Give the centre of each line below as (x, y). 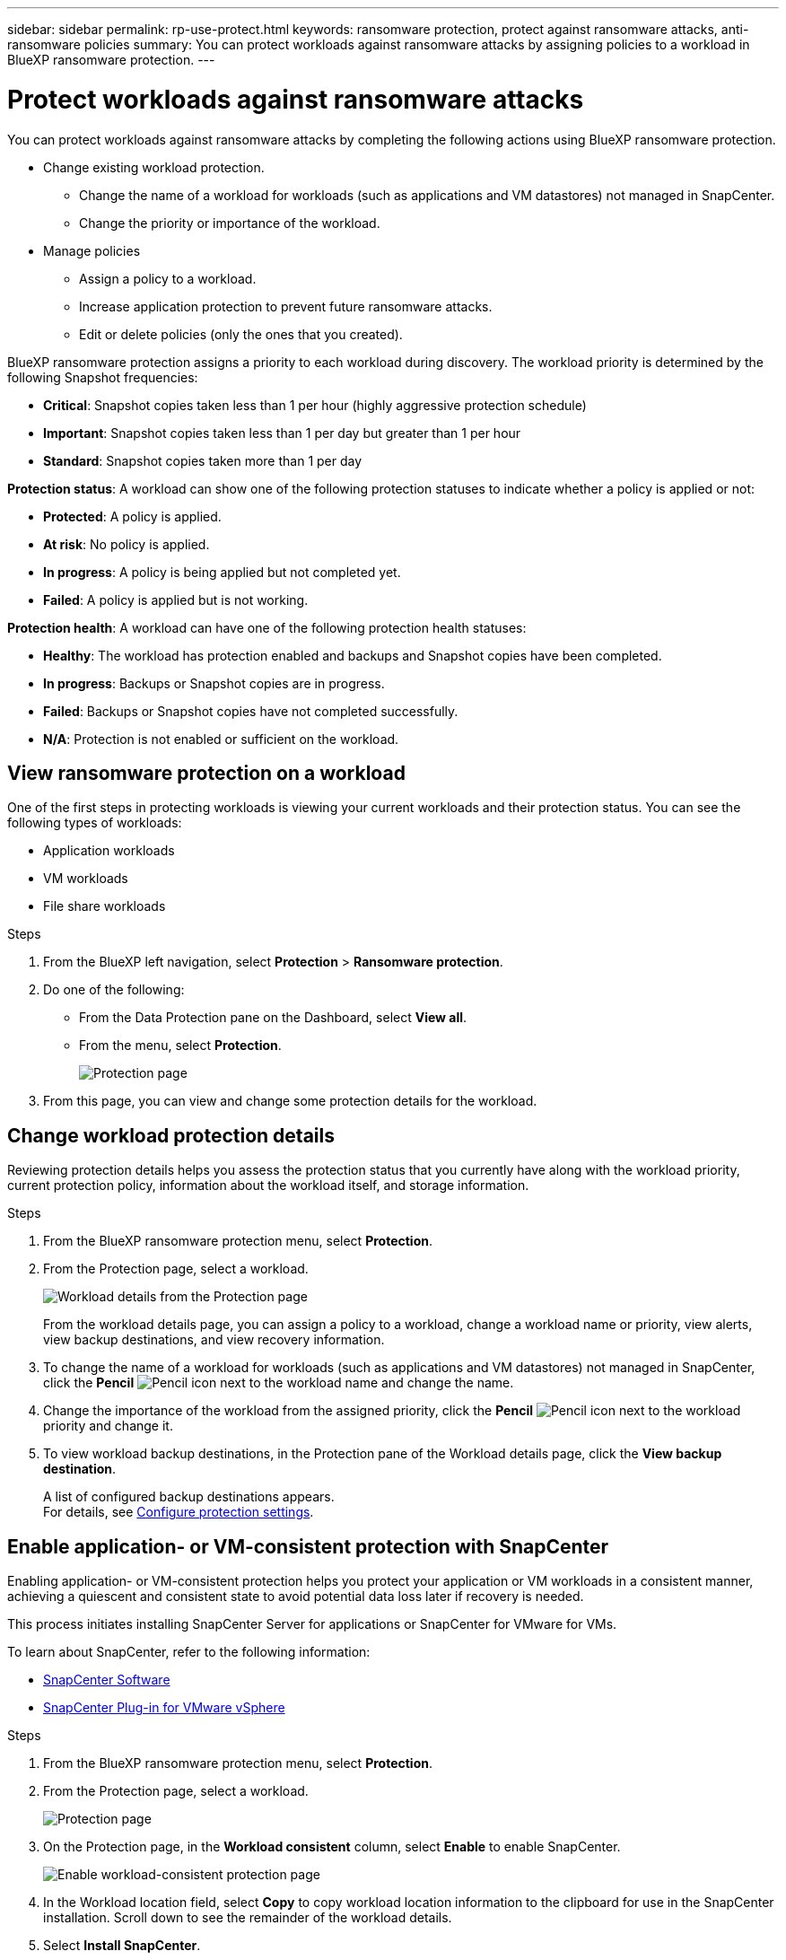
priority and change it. (108, 1426)
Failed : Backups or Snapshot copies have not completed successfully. (251, 711)
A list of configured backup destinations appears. (189, 1497)
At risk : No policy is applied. (127, 544)
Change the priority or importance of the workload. (230, 223)
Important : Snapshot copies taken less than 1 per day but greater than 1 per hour (282, 433)
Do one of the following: (114, 990)
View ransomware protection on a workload (206, 773)
